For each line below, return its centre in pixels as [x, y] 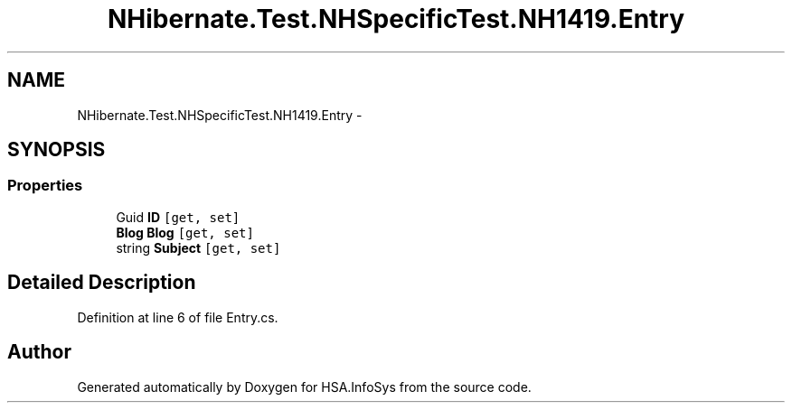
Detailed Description [102, 283]
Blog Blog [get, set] [185, 232]
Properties [45, 186]
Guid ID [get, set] [178, 217]
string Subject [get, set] [198, 247]
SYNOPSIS [57, 150]
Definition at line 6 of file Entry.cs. [178, 317]
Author [39, 352]
